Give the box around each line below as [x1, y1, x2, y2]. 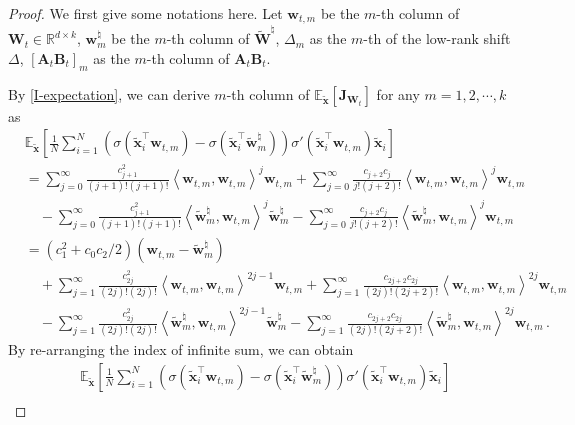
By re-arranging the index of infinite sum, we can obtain [8, 339, 354, 360]
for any [376, 83, 420, 104]
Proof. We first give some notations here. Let [8, 3, 283, 23]
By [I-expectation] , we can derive [8, 83, 210, 104]
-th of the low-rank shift [363, 28, 511, 49]
